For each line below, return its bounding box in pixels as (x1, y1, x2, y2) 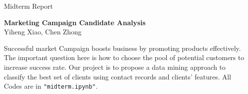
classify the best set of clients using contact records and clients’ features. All (4, 71, 231, 81)
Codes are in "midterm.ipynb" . (4, 81, 98, 91)
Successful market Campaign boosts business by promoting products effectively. (4, 43, 241, 53)
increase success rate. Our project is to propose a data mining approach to (4, 62, 226, 72)
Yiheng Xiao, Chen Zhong (4, 27, 82, 37)
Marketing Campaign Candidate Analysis (4, 17, 146, 27)
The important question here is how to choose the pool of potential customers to (4, 52, 244, 63)
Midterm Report (4, 1, 53, 11)
